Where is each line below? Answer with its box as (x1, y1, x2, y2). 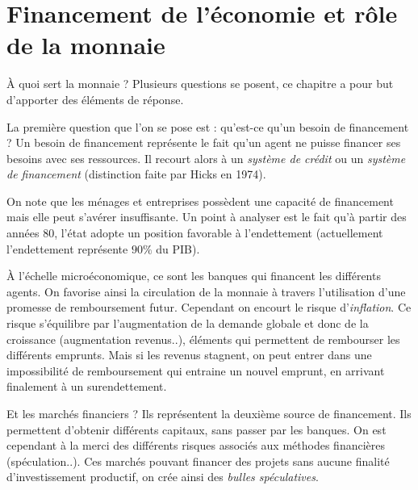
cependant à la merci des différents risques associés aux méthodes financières (6, 437, 385, 454)
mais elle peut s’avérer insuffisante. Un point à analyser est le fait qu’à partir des (6, 208, 407, 225)
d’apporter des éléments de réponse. (6, 90, 184, 107)
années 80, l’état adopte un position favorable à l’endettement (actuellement (6, 224, 383, 241)
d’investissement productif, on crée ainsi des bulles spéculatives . (6, 468, 319, 485)
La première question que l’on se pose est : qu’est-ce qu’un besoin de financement (6, 118, 409, 135)
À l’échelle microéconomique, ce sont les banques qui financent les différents (6, 267, 381, 284)
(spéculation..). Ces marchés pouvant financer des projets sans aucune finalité (6, 452, 390, 469)
